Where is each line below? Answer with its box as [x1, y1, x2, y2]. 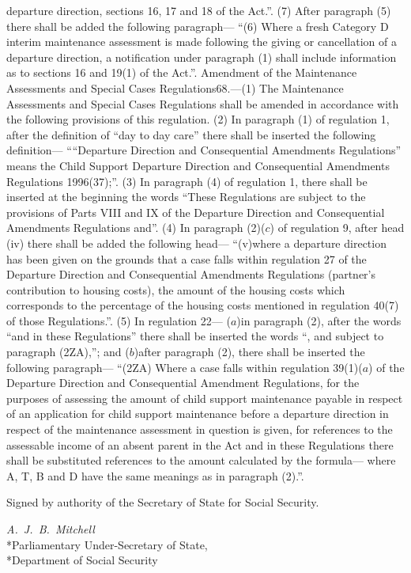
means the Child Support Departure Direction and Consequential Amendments [6, 157, 390, 173]
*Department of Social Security [6, 552, 158, 568]
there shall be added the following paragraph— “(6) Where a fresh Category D [6, 17, 389, 34]
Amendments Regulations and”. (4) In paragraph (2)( [6, 219, 266, 236]
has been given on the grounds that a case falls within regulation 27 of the [6, 250, 367, 267]
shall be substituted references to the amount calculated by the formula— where [6, 452, 396, 469]
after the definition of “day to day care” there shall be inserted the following [6, 126, 376, 142]
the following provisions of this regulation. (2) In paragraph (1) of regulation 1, [6, 111, 390, 127]
